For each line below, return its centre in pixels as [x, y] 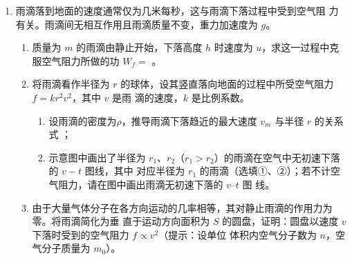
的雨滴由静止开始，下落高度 [139, 47]
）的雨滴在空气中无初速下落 [277, 157]
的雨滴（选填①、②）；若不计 [265, 171]
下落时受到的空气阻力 [81, 234]
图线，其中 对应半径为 [135, 171]
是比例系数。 [220, 97]
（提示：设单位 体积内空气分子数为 [238, 234]
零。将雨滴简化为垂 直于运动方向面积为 [121, 221]
